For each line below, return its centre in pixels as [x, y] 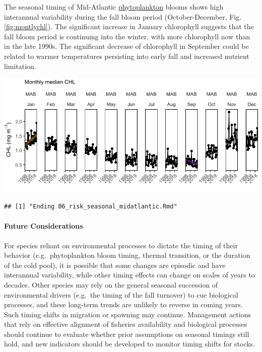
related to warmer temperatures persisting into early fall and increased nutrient [127, 56]
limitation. [20, 66]
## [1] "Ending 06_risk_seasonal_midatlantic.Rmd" [91, 207]
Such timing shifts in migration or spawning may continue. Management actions [128, 314]
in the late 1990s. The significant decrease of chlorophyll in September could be [126, 46]
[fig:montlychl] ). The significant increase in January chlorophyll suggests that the [129, 26]
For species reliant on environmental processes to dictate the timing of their [121, 245]
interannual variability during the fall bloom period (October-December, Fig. [123, 16]
